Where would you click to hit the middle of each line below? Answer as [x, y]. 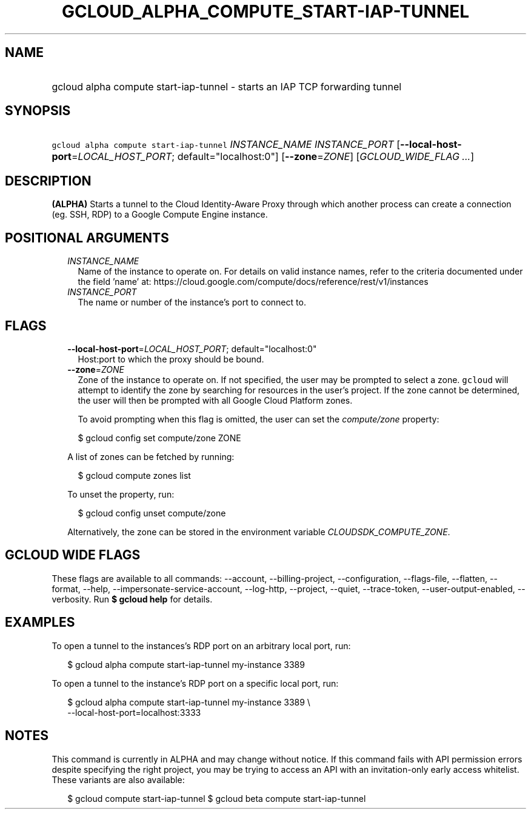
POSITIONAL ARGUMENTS [87, 238]
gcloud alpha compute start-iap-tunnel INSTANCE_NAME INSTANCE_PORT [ [226, 145]
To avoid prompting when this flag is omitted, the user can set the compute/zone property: [259, 419]
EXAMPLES [40, 622]
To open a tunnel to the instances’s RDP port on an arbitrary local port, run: [201, 646]
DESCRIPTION [48, 181]
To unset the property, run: [121, 494]
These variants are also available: [118, 779]
